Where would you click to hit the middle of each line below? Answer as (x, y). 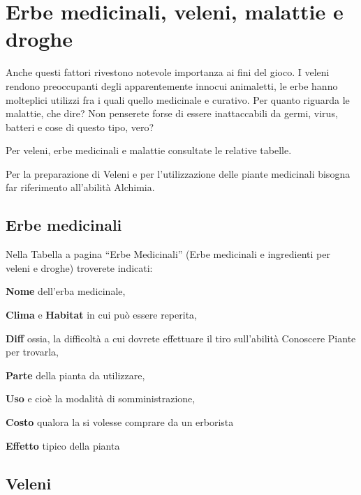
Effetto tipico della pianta (63, 445)
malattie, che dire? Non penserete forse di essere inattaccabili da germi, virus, (172, 113)
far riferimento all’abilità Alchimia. (80, 187)
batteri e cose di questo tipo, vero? (80, 127)
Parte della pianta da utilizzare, (75, 375)
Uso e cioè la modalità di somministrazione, (101, 398)
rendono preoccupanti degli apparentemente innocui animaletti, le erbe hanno (172, 85)
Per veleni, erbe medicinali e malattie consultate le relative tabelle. (149, 150)
